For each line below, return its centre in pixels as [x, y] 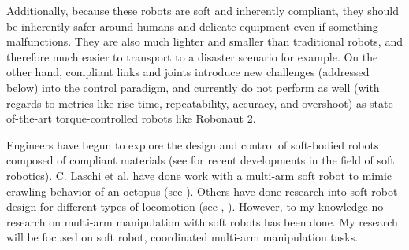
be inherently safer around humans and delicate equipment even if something [192, 26]
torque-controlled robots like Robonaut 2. [156, 118]
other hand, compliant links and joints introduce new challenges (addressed [188, 72]
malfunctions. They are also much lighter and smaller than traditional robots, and [204, 41]
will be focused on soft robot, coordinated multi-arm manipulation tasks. [182, 237]
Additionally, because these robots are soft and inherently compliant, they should [203, 10]
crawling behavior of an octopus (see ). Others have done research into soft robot [202, 191]
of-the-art [29, 118]
